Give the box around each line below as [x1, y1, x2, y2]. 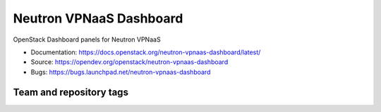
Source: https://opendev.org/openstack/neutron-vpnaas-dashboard [30, 58, 229, 66]
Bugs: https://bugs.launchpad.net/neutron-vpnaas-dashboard [30, 68, 211, 76]
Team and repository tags [13, 86, 128, 98]
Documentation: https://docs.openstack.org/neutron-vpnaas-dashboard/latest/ [30, 48, 261, 56]
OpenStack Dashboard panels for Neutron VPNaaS [13, 35, 162, 44]
